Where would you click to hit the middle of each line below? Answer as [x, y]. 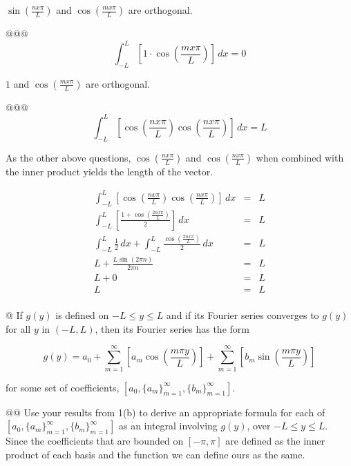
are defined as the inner [275, 441]
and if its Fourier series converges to [243, 315]
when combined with [300, 157]
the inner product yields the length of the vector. [110, 171]
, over [259, 426]
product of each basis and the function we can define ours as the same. [155, 454]
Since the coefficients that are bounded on [95, 441]
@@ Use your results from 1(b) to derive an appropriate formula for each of [165, 412]
